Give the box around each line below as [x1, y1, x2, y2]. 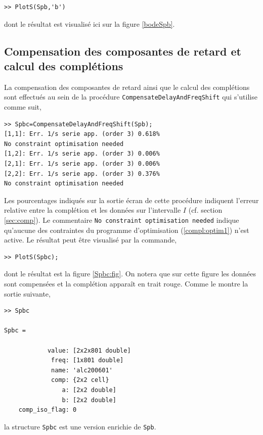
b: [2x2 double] [62, 396, 116, 404]
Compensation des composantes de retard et [4, 43, 241, 59]
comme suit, [4, 102, 41, 112]
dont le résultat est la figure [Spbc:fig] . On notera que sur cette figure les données [4, 268, 256, 279]
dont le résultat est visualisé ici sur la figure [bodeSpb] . [4, 18, 175, 29]
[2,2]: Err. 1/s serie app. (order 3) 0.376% [4, 170, 160, 177]
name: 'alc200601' [51, 366, 113, 374]
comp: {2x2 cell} [51, 376, 109, 384]
